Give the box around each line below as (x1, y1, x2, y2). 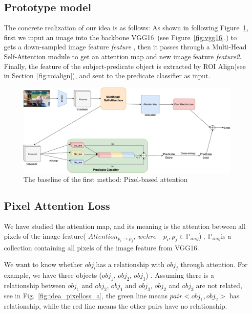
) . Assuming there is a (146, 270, 214, 280)
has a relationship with (96, 259, 165, 269)
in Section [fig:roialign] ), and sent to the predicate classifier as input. (4, 70, 210, 81)
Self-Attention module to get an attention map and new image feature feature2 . (4, 51, 242, 61)
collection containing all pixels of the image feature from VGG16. (4, 243, 199, 253)
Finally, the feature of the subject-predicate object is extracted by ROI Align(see (4, 61, 246, 71)
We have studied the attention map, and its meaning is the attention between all (4, 221, 246, 231)
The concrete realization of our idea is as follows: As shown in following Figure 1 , (4, 22, 249, 33)
